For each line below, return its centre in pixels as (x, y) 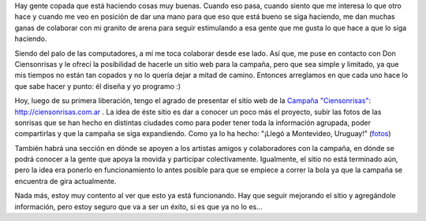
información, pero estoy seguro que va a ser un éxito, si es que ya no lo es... (139, 206)
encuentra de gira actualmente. (65, 181)
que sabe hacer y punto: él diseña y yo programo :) (98, 86)
